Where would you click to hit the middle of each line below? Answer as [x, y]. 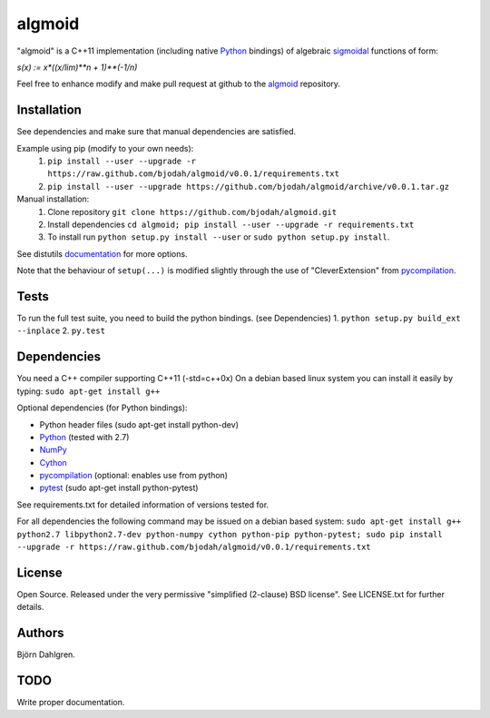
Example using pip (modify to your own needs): [105, 148]
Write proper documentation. [71, 703]
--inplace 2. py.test [61, 330]
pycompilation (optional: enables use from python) [134, 476]
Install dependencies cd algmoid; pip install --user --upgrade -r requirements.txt [231, 224]
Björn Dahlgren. [46, 654]
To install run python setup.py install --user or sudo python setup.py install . [219, 237]
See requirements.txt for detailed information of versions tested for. [143, 505]
